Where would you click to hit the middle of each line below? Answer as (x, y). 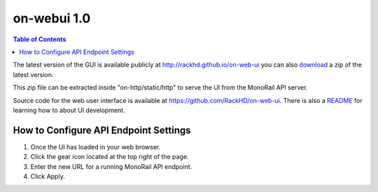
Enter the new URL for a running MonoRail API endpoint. (111, 166)
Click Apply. (48, 176)
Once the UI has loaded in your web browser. (96, 146)
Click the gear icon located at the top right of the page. (110, 157)
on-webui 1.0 (52, 18)
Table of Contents (40, 39)
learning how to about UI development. (69, 110)
